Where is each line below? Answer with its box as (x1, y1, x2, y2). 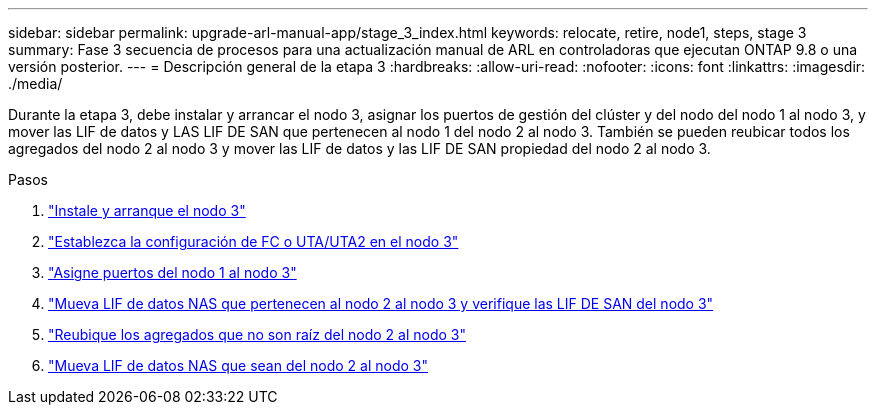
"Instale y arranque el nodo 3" (48, 202, 246, 219)
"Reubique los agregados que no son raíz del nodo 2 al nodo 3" (48, 326, 466, 343)
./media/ (8, 75, 63, 92)
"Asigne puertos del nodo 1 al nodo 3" (48, 264, 297, 281)
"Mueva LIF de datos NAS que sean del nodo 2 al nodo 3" (48, 357, 428, 374)
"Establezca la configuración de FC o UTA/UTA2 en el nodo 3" (48, 233, 459, 250)
